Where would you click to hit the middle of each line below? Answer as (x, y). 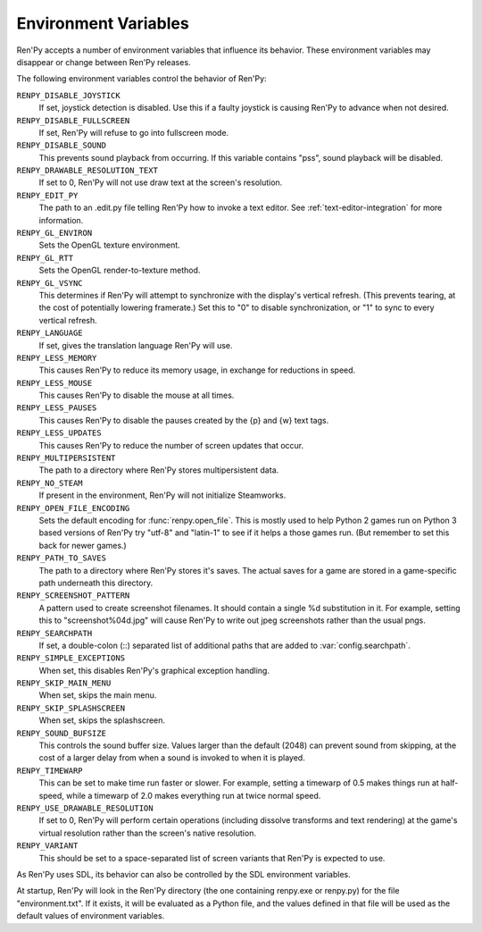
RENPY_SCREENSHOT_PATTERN (73, 596)
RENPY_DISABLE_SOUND (62, 146)
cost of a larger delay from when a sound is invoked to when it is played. (172, 758)
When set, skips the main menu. (98, 695)
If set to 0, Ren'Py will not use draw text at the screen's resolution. (161, 182)
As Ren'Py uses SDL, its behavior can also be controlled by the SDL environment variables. (184, 874)
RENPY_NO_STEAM (50, 483)
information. (61, 220)
